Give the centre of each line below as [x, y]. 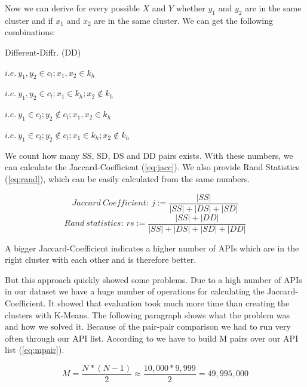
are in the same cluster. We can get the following [183, 20]
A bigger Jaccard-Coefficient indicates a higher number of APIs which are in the [152, 248]
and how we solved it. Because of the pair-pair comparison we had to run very [148, 326]
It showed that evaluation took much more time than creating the [169, 303]
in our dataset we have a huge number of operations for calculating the [135, 291]
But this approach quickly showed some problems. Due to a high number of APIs [153, 279]
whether [191, 8]
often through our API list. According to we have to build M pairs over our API [152, 338]
